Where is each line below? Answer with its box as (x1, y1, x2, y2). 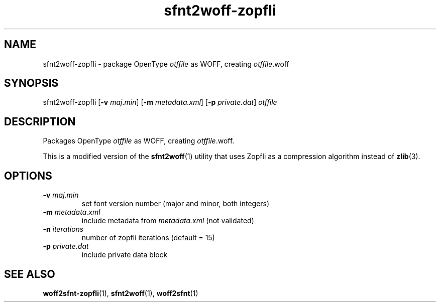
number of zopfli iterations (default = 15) (81, 233, 215, 242)
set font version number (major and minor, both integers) (81, 199, 270, 208)
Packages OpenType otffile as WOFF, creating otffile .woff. (43, 136, 235, 145)
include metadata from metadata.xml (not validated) (81, 216, 254, 225)
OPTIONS (4, 169, 52, 182)
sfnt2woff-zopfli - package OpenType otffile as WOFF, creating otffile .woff (43, 59, 289, 68)
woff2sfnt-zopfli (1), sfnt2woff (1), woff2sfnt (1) (43, 288, 198, 297)
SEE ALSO (4, 267, 55, 280)
